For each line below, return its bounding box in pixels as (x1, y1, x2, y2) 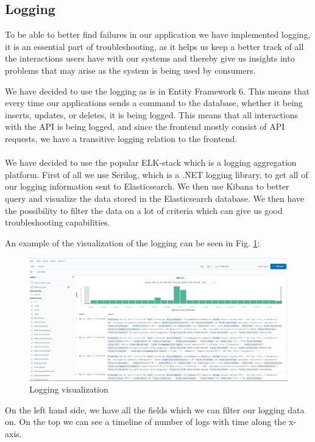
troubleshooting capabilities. (5, 216, 110, 229)
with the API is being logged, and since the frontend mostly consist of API (5, 120, 285, 133)
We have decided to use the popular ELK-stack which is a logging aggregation (5, 156, 297, 169)
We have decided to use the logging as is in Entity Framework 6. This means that (5, 84, 310, 97)
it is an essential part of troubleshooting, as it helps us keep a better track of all (5, 40, 304, 52)
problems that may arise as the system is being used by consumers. (5, 63, 256, 76)
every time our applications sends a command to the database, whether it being (5, 96, 303, 109)
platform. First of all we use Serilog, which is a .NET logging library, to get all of (5, 168, 308, 180)
